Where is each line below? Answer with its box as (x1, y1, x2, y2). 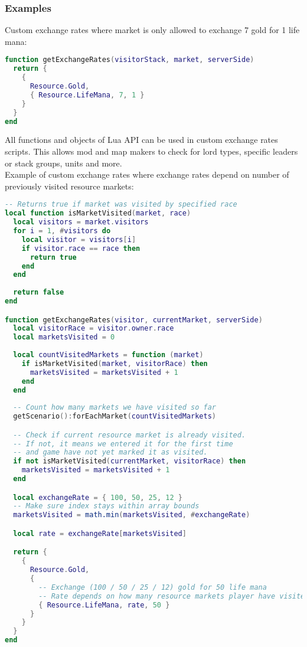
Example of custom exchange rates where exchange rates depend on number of (5, 168, 289, 181)
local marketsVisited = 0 (13, 333, 115, 342)
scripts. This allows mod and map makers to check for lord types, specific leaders (5, 145, 298, 157)
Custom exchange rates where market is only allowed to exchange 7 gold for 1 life (5, 24, 300, 36)
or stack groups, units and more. (5, 156, 122, 169)
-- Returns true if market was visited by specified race (5, 200, 237, 209)
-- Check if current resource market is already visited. (13, 430, 246, 439)
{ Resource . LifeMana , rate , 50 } (38, 600, 170, 609)
